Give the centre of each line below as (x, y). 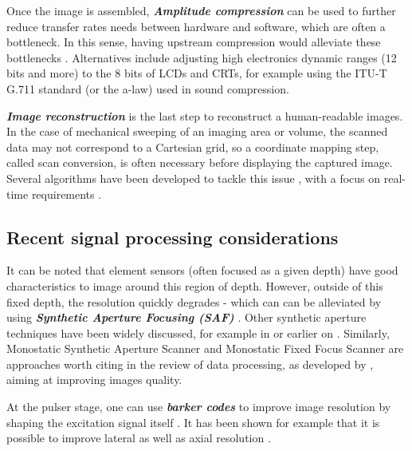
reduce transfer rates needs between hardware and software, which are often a (196, 26)
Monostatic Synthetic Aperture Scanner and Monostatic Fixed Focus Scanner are (205, 348)
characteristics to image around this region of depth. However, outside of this (195, 285)
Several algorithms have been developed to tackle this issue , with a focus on (194, 178)
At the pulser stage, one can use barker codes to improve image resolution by (199, 407)
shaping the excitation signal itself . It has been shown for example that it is (193, 422)
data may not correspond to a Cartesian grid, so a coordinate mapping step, (193, 146)
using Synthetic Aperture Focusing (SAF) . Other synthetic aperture (186, 317)
